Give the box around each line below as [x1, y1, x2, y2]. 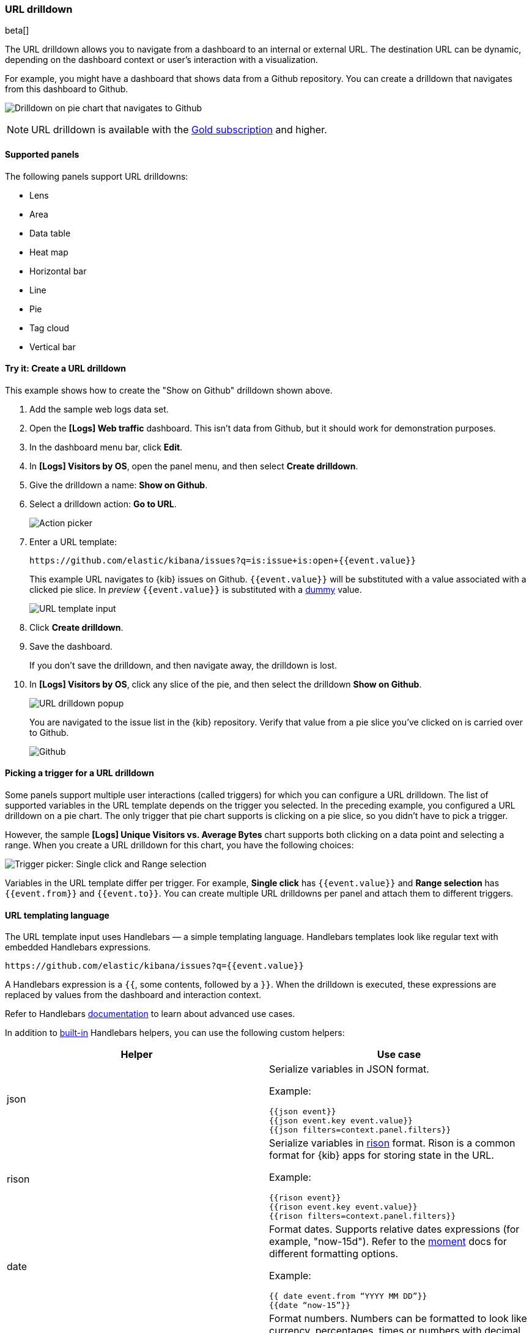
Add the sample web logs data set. [29, 403, 169, 414]
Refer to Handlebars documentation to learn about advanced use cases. [5, 1008, 295, 1019]
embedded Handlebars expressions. [5, 942, 151, 953]
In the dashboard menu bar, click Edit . [29, 441, 183, 452]
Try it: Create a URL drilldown [5, 363, 127, 374]
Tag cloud [29, 322, 70, 333]
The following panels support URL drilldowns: [5, 171, 188, 182]
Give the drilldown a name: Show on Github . [29, 479, 208, 490]
